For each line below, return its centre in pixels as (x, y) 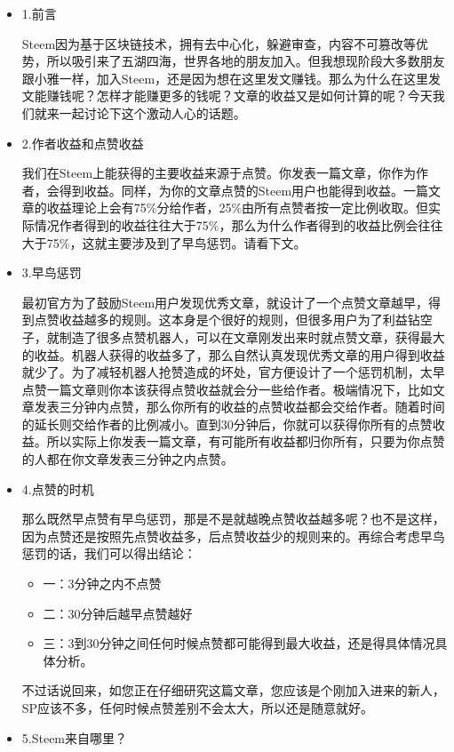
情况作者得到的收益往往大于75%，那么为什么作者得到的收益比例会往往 (239, 224)
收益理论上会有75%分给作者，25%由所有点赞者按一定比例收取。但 (238, 208)
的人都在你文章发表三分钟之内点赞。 (127, 459)
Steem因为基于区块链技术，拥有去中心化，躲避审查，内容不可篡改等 (219, 43)
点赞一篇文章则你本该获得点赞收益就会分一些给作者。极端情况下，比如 (227, 389)
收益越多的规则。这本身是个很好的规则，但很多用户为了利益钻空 (246, 320)
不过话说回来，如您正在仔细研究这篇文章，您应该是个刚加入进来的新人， (233, 690)
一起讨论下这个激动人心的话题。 (152, 112)
